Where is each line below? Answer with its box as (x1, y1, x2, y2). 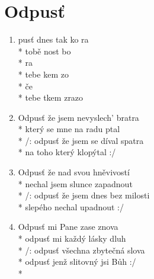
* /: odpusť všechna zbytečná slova (18, 243, 145, 256)
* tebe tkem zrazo (18, 91, 84, 104)
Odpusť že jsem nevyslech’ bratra (18, 111, 139, 123)
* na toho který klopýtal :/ (18, 146, 116, 158)
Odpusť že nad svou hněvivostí (18, 166, 130, 178)
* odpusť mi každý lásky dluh (18, 232, 126, 245)
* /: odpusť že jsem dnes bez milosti (18, 189, 150, 201)
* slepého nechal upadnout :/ (18, 200, 124, 213)
